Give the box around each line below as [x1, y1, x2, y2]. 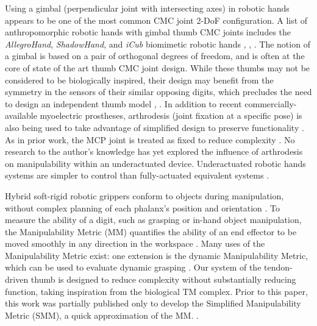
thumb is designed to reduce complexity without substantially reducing [30, 273, 296, 286]
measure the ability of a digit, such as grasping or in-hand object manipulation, [5, 213, 302, 226]
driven [5, 273, 29, 286]
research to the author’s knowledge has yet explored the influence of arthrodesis [5, 145, 303, 158]
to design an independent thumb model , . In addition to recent [5, 97, 242, 110]
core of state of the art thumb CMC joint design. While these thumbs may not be [5, 61, 310, 74]
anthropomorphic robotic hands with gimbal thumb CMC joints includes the [5, 26, 291, 38]
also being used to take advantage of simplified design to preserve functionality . [5, 121, 304, 133]
